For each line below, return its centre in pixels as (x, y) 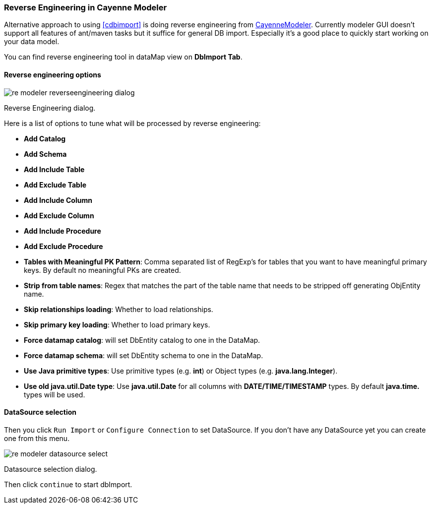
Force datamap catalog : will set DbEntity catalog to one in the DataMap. (142, 340)
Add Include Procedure (62, 231)
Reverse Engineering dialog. (50, 108)
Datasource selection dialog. (51, 469)
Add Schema (45, 154)
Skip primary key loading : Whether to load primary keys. (117, 324)
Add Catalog (45, 138)
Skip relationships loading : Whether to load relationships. (119, 309)
